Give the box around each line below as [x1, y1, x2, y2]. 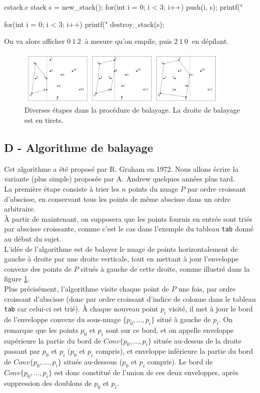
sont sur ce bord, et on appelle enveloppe [105, 324, 234, 335]
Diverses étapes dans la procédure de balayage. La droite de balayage [24, 104, 240, 115]
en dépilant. [192, 36, 229, 46]
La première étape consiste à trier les [4, 184, 120, 194]
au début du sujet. [4, 233, 62, 244]
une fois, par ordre [178, 283, 236, 294]
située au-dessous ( [64, 356, 123, 367]
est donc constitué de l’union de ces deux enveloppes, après [54, 367, 239, 378]
